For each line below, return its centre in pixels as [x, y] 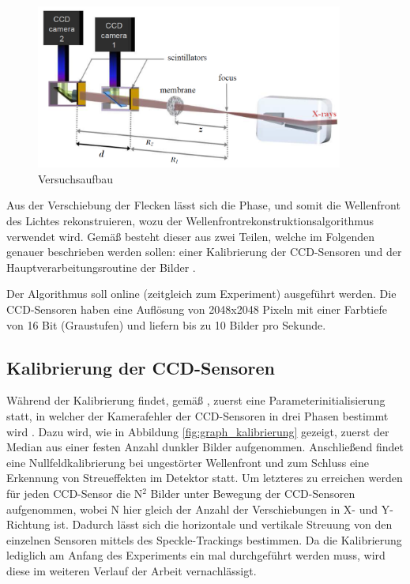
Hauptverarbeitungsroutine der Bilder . [101, 267]
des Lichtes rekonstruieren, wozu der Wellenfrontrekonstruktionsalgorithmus [190, 220]
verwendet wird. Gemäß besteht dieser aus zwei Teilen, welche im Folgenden [191, 236]
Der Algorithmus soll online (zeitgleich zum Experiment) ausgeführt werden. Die [201, 294]
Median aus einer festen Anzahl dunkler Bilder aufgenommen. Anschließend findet [205, 447]
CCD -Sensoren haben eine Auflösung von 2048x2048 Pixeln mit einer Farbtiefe [197, 309]
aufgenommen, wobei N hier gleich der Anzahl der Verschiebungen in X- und [192, 509]
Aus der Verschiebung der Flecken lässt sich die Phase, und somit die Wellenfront [203, 205]
